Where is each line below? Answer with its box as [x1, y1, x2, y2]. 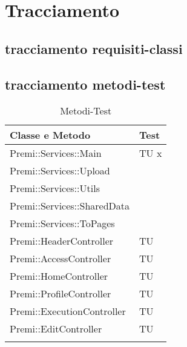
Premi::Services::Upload [10, 164, 110, 178]
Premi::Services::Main [10, 146, 102, 160]
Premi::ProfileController [10, 286, 111, 301]
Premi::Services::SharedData [10, 199, 130, 213]
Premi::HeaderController [10, 234, 114, 248]
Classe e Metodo [10, 128, 91, 142]
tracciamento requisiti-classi [5, 39, 183, 58]
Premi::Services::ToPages [10, 216, 115, 231]
